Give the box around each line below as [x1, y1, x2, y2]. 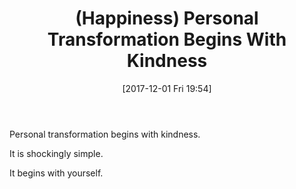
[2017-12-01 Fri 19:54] [122, 82, 212, 94]
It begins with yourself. [9, 167, 104, 179]
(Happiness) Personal [75, 7, 259, 30]
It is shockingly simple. [9, 147, 104, 159]
